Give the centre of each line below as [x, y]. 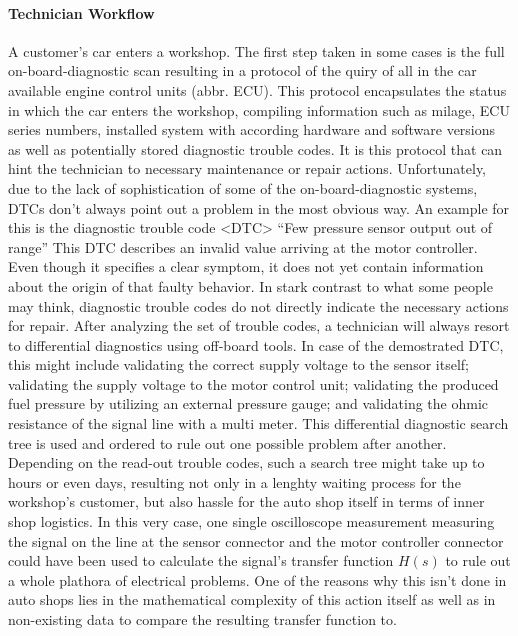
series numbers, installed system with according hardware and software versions [252, 129]
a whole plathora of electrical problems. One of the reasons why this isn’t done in [257, 579]
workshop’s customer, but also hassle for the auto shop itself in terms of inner [246, 501]
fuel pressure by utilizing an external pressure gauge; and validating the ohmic [248, 403]
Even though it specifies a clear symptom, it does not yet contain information [246, 266]
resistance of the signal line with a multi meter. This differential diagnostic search [258, 423]
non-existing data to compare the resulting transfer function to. [202, 619]
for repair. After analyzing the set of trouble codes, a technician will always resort [259, 325]
